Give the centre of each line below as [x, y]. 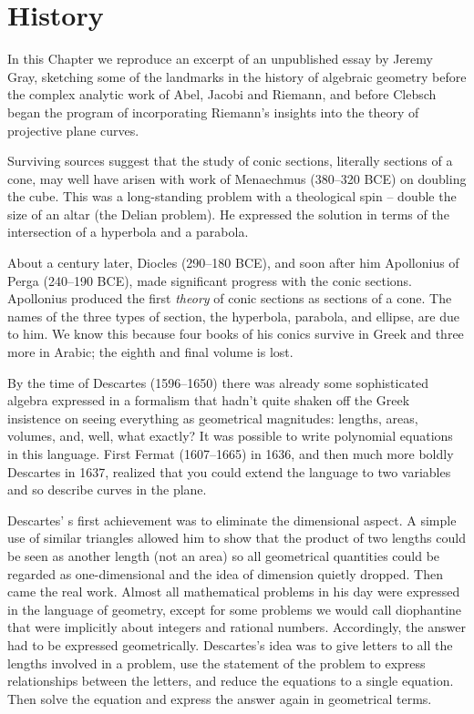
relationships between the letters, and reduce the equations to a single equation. [231, 681]
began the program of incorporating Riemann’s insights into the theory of [213, 112]
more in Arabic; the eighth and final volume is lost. [150, 352]
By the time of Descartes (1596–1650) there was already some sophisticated [218, 382]
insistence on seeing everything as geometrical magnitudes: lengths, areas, [213, 418]
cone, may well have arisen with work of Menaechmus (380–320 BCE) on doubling [237, 178]
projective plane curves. [73, 130]
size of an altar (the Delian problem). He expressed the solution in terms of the [228, 214]
